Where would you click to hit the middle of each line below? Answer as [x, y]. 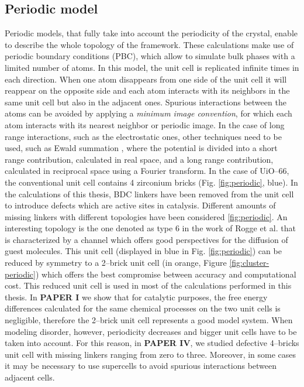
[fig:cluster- [249, 263]
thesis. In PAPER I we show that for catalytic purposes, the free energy [136, 297]
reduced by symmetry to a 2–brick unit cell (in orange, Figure [116, 263]
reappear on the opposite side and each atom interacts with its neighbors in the [147, 90]
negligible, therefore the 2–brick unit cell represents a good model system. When [149, 320]
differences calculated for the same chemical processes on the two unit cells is [143, 308]
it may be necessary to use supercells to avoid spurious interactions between [141, 366]
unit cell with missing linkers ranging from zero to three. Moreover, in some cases [151, 354]
